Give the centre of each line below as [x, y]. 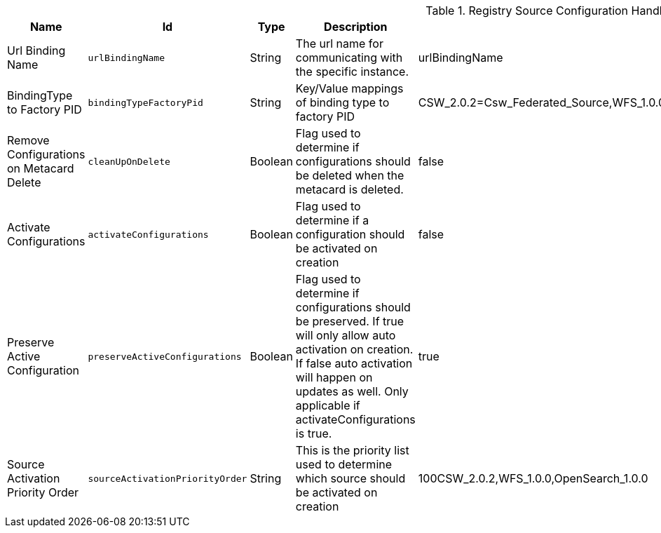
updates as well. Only [352, 391]
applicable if [328, 405]
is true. [314, 433]
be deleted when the [350, 175]
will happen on [334, 377]
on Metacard [41, 168]
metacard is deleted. [349, 189]
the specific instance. [352, 72]
